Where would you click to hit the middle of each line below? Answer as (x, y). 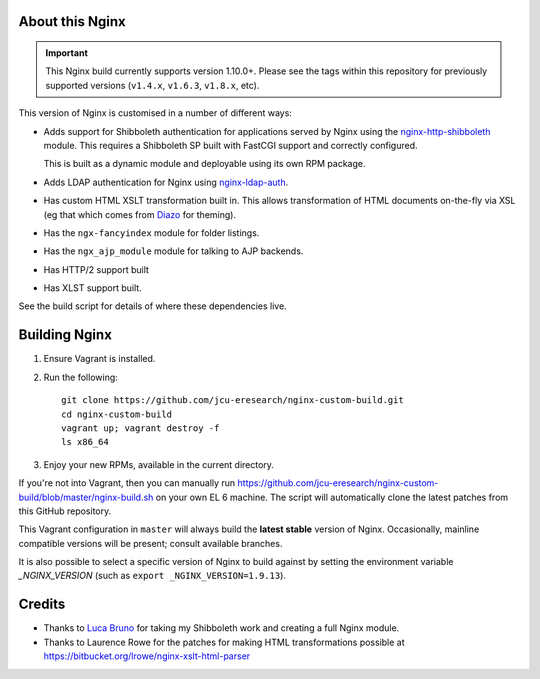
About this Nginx (72, 21)
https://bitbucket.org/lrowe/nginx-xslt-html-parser (147, 656)
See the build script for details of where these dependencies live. (152, 306)
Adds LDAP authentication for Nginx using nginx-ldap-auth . (166, 182)
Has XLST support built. (92, 288)
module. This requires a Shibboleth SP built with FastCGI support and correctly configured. (231, 145)
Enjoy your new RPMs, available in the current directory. (159, 464)
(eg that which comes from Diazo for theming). (140, 214)
